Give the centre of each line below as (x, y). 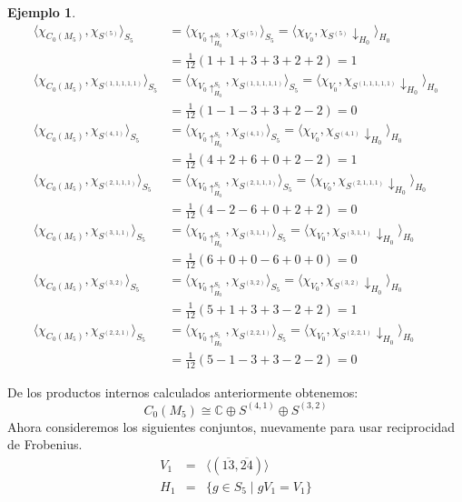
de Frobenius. (45, 444)
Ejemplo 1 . (42, 12)
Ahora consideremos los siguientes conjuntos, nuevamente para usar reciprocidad (231, 426)
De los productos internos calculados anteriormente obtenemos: (183, 392)
